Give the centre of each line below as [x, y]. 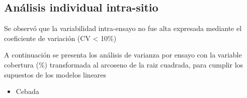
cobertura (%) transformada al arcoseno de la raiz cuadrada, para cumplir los [124, 64]
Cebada [27, 91]
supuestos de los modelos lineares [55, 74]
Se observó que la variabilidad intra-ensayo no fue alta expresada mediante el [123, 28]
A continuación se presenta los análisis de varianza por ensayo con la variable [123, 55]
